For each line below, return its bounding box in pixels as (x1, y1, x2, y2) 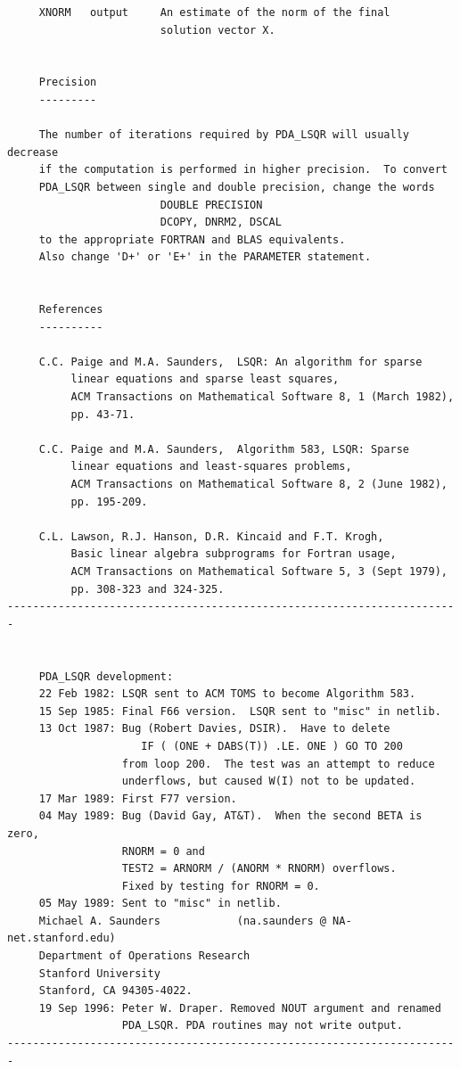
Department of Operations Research (38, 950, 251, 963)
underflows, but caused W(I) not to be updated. (121, 775, 416, 788)
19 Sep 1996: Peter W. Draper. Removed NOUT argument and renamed (38, 1001, 441, 1015)
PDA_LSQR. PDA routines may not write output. (121, 1019, 403, 1032)
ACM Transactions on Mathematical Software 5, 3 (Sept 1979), (70, 565, 448, 578)
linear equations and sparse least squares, (70, 373, 340, 386)
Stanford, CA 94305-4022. (38, 984, 193, 998)
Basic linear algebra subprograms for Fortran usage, (70, 547, 397, 561)
